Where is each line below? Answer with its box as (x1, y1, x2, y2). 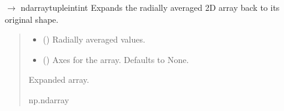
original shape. (5, 13, 59, 25)
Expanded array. (28, 73, 89, 86)
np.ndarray (28, 93, 69, 106)
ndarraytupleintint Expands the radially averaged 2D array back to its (20, 1, 280, 13)
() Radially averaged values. (43, 33, 145, 46)
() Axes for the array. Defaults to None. (43, 53, 189, 65)
